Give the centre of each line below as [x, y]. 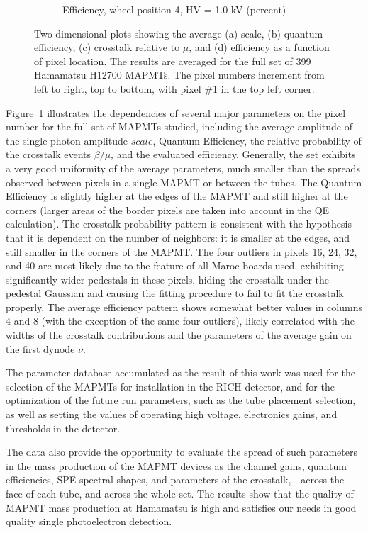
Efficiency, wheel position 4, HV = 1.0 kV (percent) [174, 9]
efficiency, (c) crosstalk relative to [107, 47]
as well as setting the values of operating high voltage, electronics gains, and [172, 414]
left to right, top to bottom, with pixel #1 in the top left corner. [174, 88]
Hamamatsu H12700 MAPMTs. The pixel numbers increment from [179, 75]
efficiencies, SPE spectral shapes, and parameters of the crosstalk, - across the [175, 479]
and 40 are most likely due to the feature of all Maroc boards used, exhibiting [175, 265]
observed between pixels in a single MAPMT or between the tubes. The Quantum [184, 182]
